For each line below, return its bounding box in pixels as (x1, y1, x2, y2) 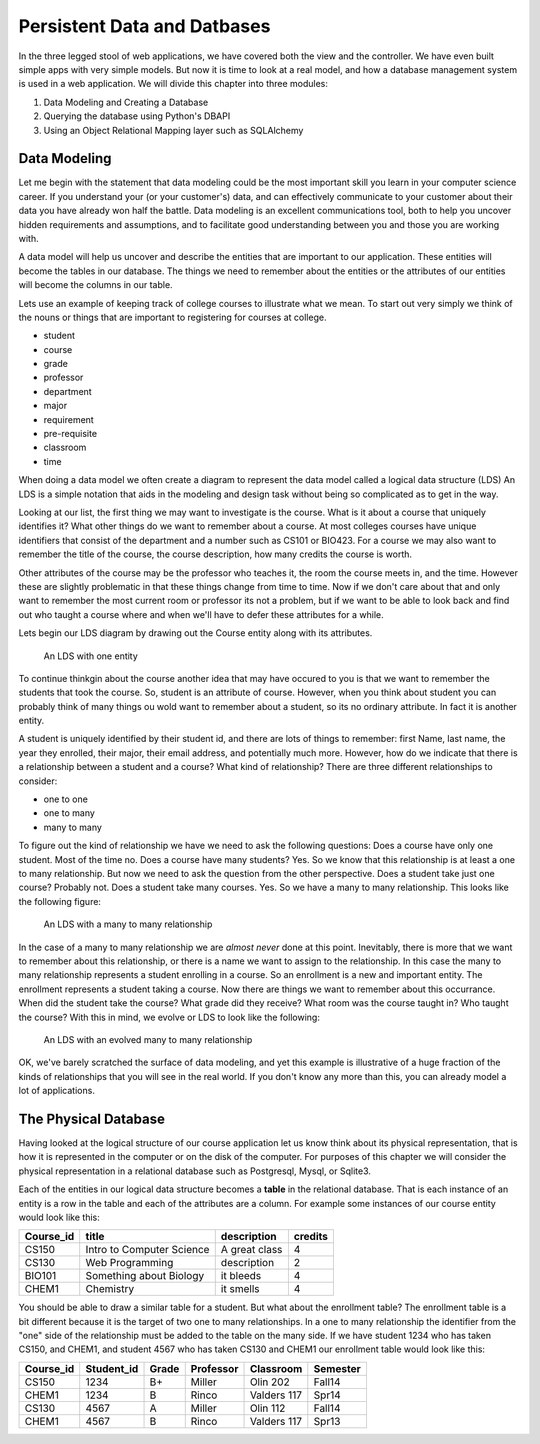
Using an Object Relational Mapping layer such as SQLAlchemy (43, 124, 304, 136)
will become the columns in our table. (18, 279, 174, 291)
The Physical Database (18, 1110, 165, 1127)
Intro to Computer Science (85, 1243, 210, 1257)
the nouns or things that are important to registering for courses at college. (18, 311, 327, 323)
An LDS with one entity (43, 650, 139, 662)
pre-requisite (43, 428, 98, 440)
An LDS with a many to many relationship (43, 918, 213, 930)
